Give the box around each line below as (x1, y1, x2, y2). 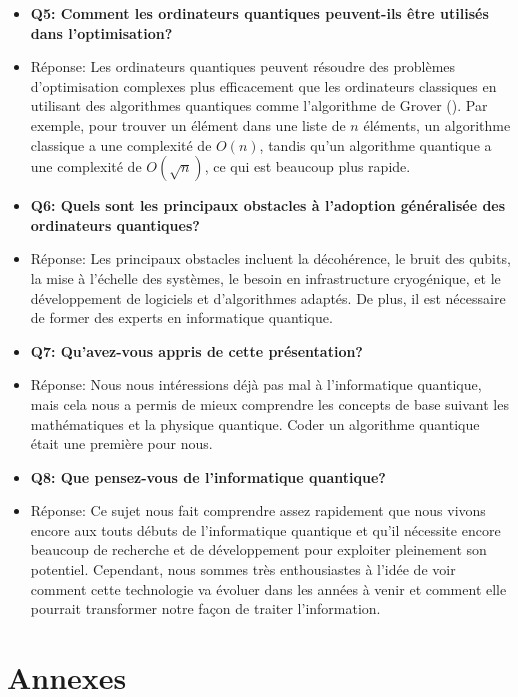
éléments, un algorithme (363, 114, 511, 135)
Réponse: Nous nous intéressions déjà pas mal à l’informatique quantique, (30, 374, 482, 395)
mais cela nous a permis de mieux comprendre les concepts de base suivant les (30, 393, 509, 414)
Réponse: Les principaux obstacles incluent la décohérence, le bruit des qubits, (30, 248, 511, 269)
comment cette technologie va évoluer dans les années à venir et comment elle (30, 578, 507, 599)
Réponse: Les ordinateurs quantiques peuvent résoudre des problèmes (30, 56, 456, 77)
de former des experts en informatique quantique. (30, 307, 333, 328)
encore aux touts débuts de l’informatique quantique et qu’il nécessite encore (30, 519, 501, 540)
